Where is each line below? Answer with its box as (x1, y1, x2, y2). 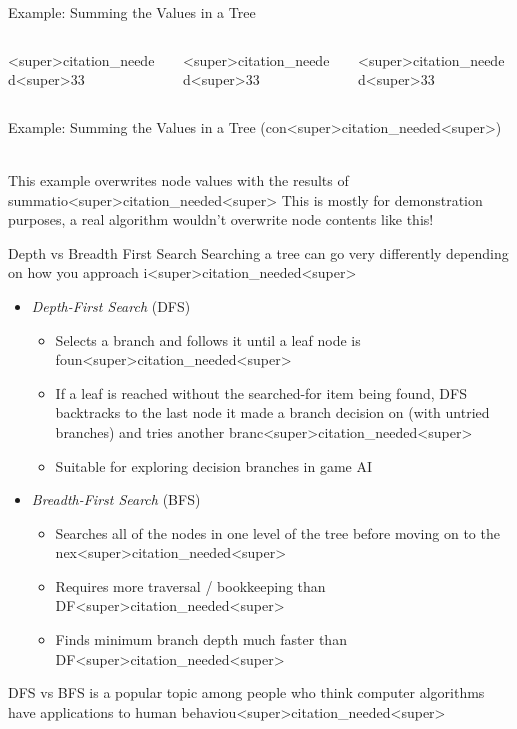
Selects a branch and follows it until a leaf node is (55, 329, 361, 350)
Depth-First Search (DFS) (31, 295, 191, 316)
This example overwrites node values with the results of (8, 169, 349, 190)
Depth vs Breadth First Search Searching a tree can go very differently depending (8, 242, 509, 263)
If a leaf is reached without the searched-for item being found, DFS (55, 382, 467, 403)
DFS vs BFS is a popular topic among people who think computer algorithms (8, 682, 485, 703)
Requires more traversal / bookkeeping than (55, 575, 326, 596)
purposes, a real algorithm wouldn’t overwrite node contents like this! (8, 209, 434, 230)
